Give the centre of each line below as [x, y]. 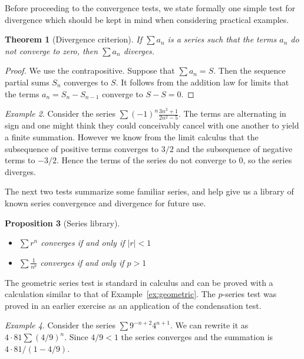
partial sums [27, 82]
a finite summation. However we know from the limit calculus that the [132, 137]
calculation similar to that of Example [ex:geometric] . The [110, 294]
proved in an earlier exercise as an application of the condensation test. [133, 305]
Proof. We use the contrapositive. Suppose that [90, 70]
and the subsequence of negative [234, 148]
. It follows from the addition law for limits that [202, 82]
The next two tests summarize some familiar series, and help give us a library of [149, 191]
